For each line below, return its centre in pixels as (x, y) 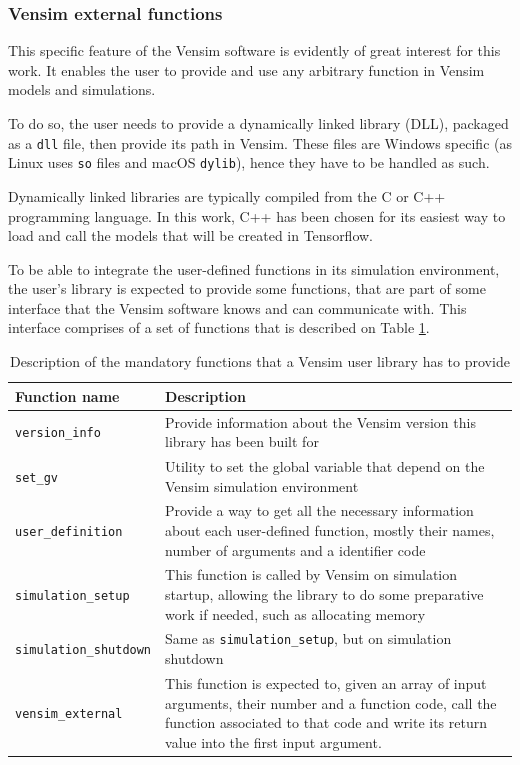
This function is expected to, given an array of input (326, 682)
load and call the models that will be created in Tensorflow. (191, 235)
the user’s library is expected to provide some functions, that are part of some (247, 288)
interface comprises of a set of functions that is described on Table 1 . (219, 327)
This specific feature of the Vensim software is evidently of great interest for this (254, 50)
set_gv (36, 477)
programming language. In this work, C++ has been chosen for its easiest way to (257, 215)
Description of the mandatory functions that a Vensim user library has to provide (260, 361)
